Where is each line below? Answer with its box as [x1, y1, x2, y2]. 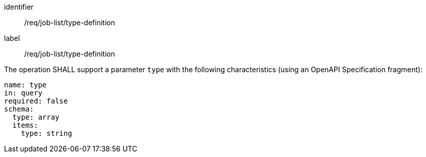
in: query [4, 89, 42, 97]
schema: [4, 105, 34, 113]
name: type [4, 81, 47, 89]
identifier [4, 3, 34, 11]
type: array [12, 113, 59, 121]
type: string [21, 129, 72, 137]
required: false [4, 97, 68, 105]
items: [12, 121, 38, 129]
